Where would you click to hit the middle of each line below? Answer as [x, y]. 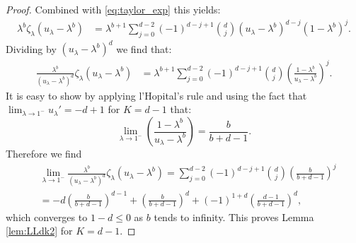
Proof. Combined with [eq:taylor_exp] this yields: [113, 9]
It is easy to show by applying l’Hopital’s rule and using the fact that [156, 95]
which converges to [47, 217]
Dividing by [31, 48]
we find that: [144, 48]
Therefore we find [44, 154]
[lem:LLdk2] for [39, 231]
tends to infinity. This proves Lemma [234, 217]
